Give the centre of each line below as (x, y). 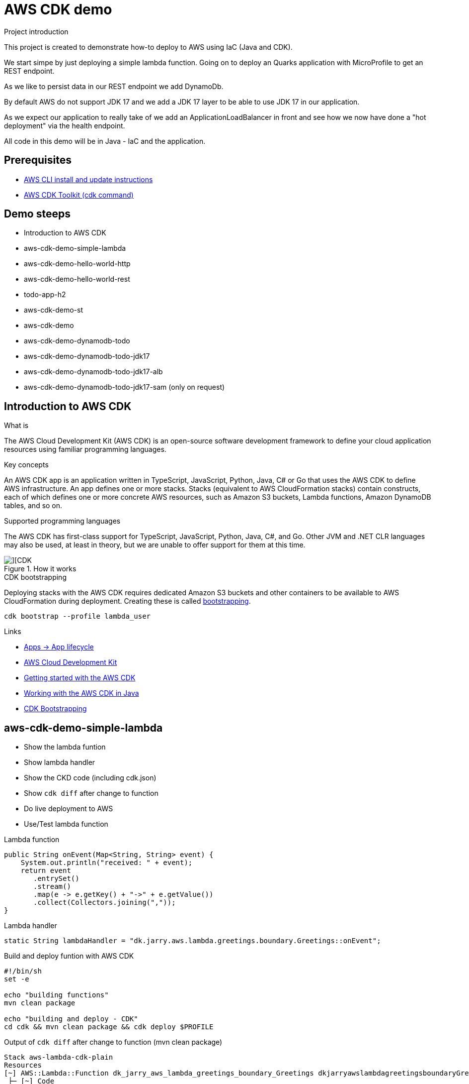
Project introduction (36, 31)
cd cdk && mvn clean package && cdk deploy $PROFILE (109, 1027)
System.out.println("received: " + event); (107, 863)
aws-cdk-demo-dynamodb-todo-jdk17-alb (93, 372)
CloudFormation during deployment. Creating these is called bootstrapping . (127, 601)
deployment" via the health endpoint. (65, 125)
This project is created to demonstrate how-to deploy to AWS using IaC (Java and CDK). (148, 47)
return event (46, 871)
